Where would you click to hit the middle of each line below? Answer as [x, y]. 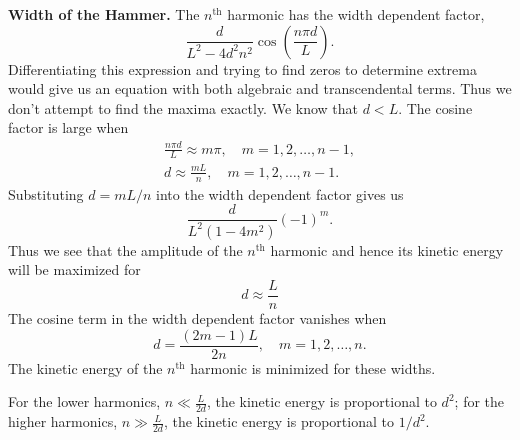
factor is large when [68, 127]
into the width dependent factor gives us [280, 193]
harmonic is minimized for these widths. [313, 367]
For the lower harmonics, [84, 401]
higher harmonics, [63, 421]
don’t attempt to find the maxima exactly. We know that [183, 107]
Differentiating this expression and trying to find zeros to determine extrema [242, 68]
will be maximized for [74, 269]
